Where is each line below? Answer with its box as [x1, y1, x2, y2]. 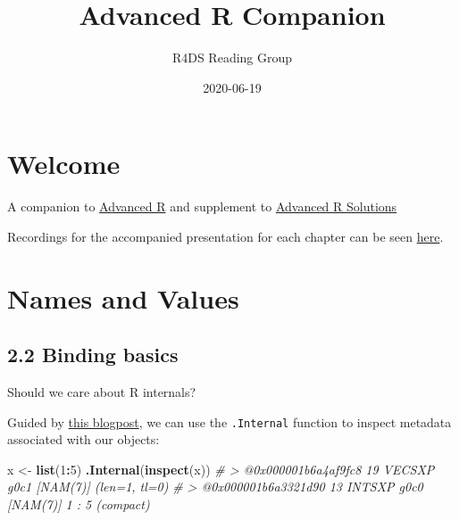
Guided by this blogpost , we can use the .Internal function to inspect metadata [7, 412, 452, 431]
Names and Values [7, 279, 239, 316]
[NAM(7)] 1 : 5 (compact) [7, 495, 150, 514]
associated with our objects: [7, 430, 160, 449]
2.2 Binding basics [7, 341, 179, 368]
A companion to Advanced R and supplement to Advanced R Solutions [7, 197, 397, 216]
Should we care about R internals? [7, 383, 196, 401]
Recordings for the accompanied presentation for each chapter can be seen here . [7, 227, 444, 245]
